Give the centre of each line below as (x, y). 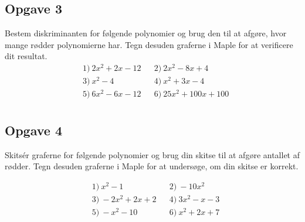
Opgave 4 (33, 130)
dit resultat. (26, 56)
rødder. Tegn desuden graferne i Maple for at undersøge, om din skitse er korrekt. (152, 166)
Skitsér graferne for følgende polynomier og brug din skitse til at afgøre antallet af (152, 154)
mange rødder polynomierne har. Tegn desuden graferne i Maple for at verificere (149, 44)
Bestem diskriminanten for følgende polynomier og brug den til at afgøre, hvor (146, 33)
